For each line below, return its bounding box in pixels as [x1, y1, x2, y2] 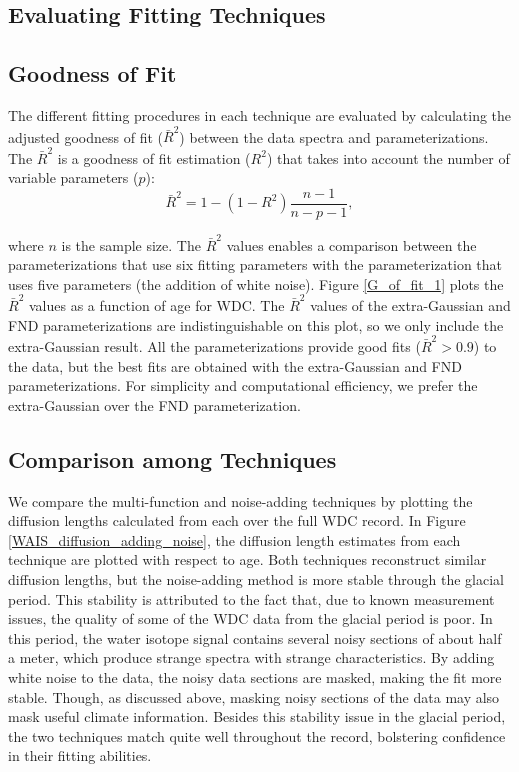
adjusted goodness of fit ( [8, 126, 164, 147]
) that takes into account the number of [266, 147, 510, 168]
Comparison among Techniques [8, 443, 337, 474]
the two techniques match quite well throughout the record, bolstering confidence [8, 725, 506, 746]
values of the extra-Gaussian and [310, 295, 511, 316]
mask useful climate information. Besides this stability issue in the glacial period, [8, 706, 506, 727]
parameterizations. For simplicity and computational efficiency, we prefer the [8, 375, 478, 396]
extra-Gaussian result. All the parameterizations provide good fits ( [8, 335, 421, 356]
